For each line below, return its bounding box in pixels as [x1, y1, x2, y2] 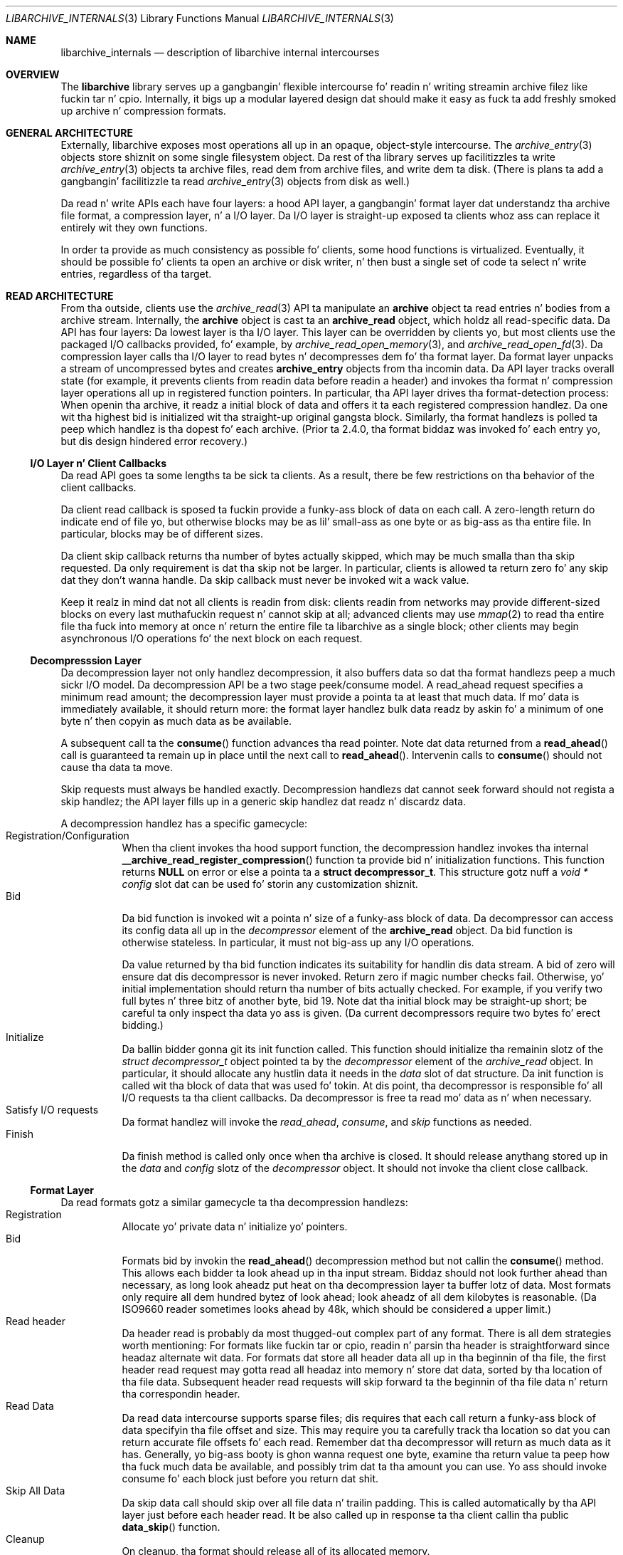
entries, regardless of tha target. [60, 268, 212, 280]
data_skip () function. [122, 1521, 220, 1533]
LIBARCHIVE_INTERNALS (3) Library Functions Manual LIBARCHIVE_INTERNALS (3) [6, 12, 394, 24]
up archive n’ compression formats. [60, 105, 226, 117]
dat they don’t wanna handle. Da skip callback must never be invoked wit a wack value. [60, 574, 469, 586]
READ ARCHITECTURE [6, 290, 114, 302]
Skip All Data [6, 1485, 65, 1497]
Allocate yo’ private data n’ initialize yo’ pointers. [122, 1220, 348, 1232]
